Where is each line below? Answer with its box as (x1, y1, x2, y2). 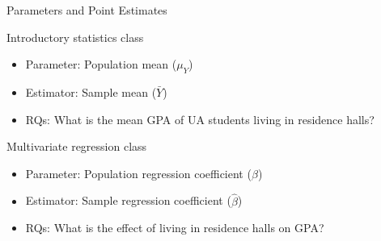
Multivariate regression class (6, 138, 147, 155)
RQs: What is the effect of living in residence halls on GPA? (25, 219, 324, 236)
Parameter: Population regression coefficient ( (25, 164, 252, 181)
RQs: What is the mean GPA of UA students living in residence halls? (25, 110, 375, 127)
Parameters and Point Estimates (6, 2, 167, 18)
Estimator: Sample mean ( (25, 83, 157, 100)
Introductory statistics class (6, 28, 144, 45)
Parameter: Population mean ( (25, 56, 177, 73)
